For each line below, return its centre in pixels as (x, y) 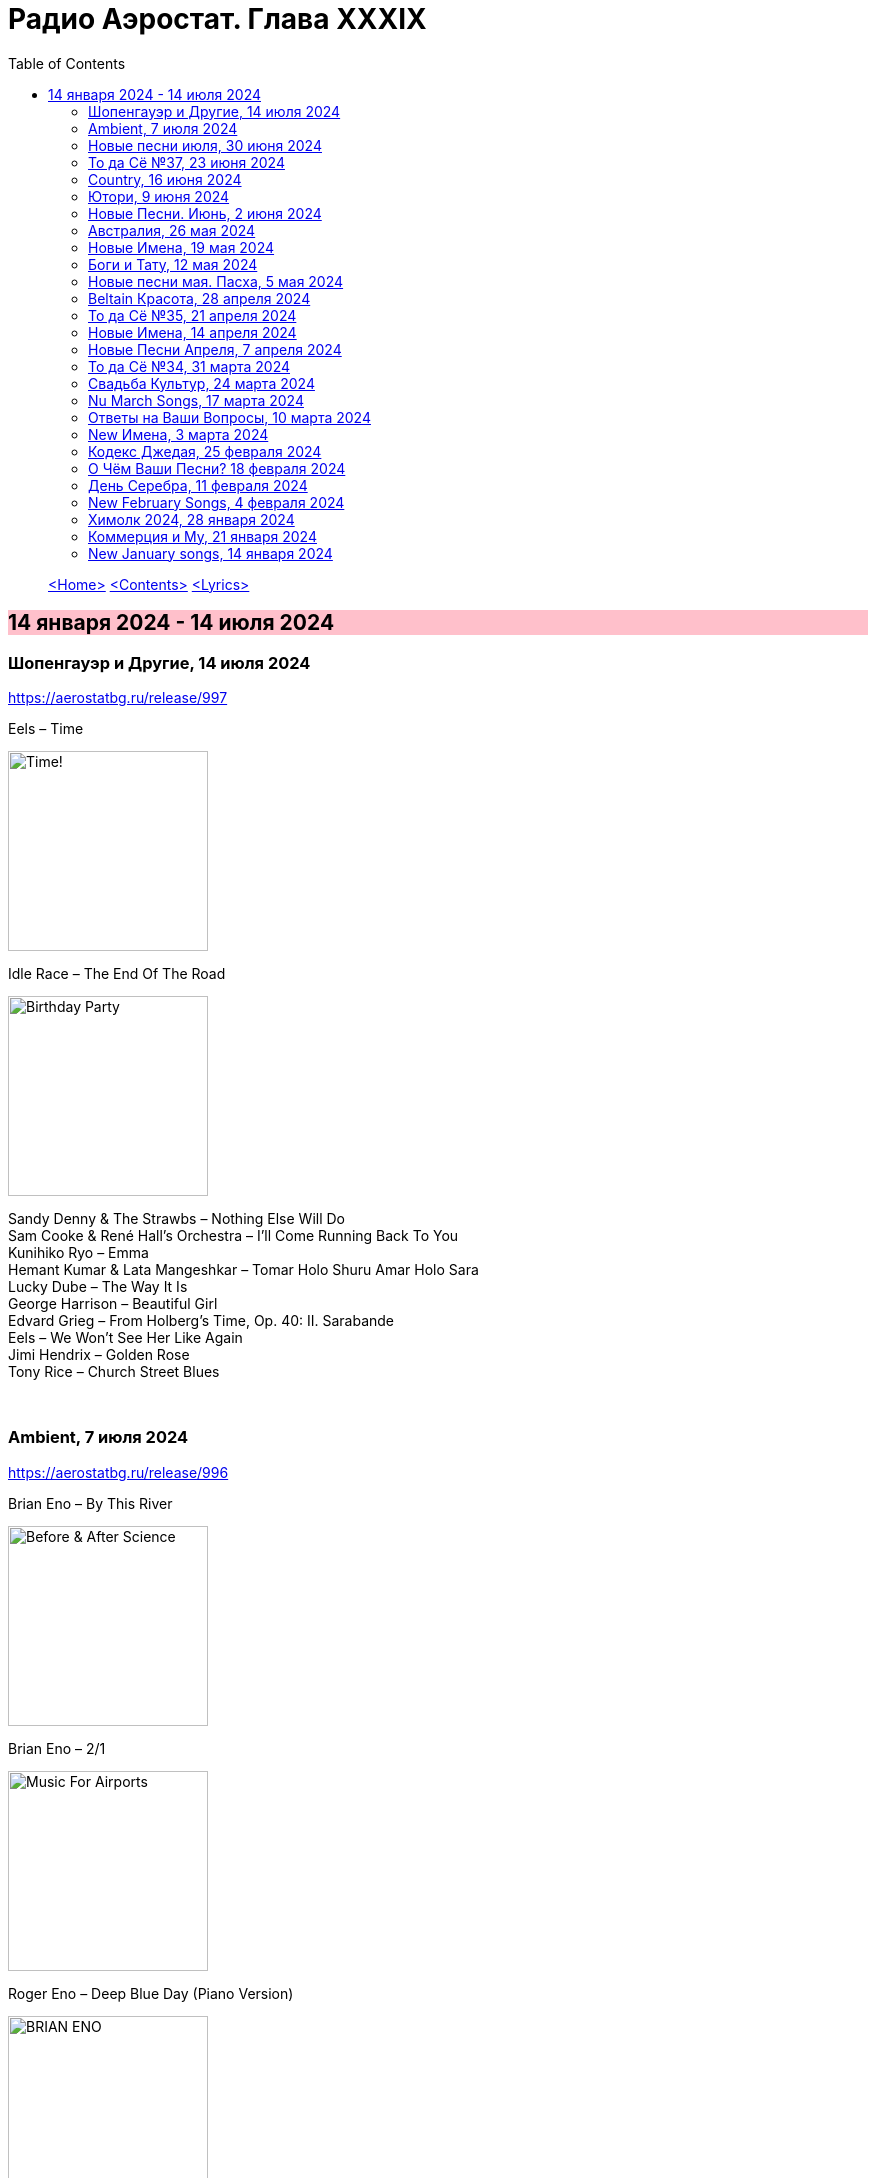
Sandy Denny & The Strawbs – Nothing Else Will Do (177, 1218)
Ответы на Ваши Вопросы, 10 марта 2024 (229, 417)
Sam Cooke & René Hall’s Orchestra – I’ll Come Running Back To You (233, 1235)
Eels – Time (46, 728)
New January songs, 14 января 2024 (210, 553)
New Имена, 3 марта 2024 (178, 434)
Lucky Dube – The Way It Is (98, 1286)
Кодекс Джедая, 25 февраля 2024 (205, 451)
